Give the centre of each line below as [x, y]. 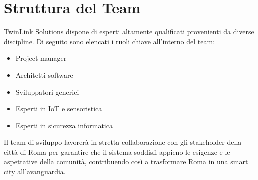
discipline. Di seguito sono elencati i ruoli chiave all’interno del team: [110, 41]
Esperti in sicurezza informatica [64, 125]
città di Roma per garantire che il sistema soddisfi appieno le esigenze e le [117, 152]
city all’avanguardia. [35, 172]
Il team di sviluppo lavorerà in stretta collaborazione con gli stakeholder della [123, 142]
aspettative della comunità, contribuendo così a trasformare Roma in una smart [126, 162]
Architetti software [44, 75]
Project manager [41, 58]
